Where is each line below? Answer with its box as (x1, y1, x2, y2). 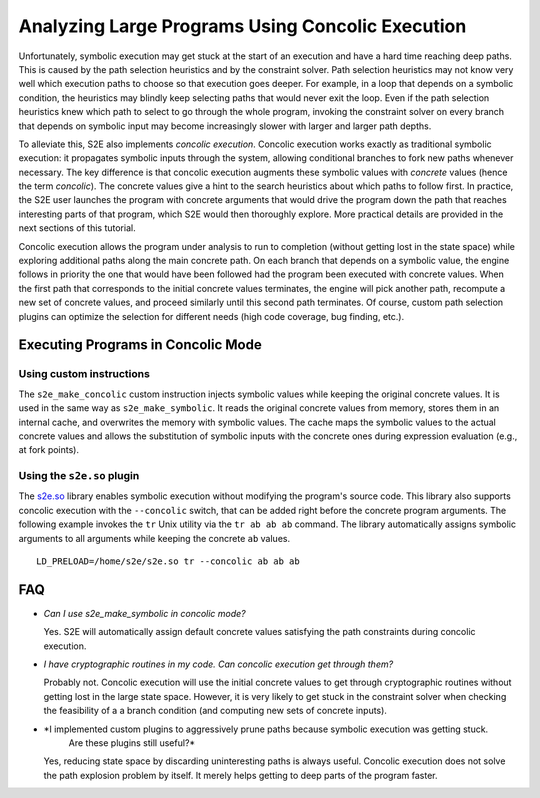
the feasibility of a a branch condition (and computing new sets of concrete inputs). (43, 705, 387, 717)
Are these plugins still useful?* (68, 737, 196, 749)
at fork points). (18, 444, 80, 456)
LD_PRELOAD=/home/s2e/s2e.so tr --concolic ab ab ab (36, 556, 300, 567)
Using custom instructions (18, 367, 150, 381)
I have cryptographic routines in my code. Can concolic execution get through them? (43, 658, 394, 670)
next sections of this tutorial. (18, 222, 136, 234)
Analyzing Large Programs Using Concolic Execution (18, 15, 467, 37)
